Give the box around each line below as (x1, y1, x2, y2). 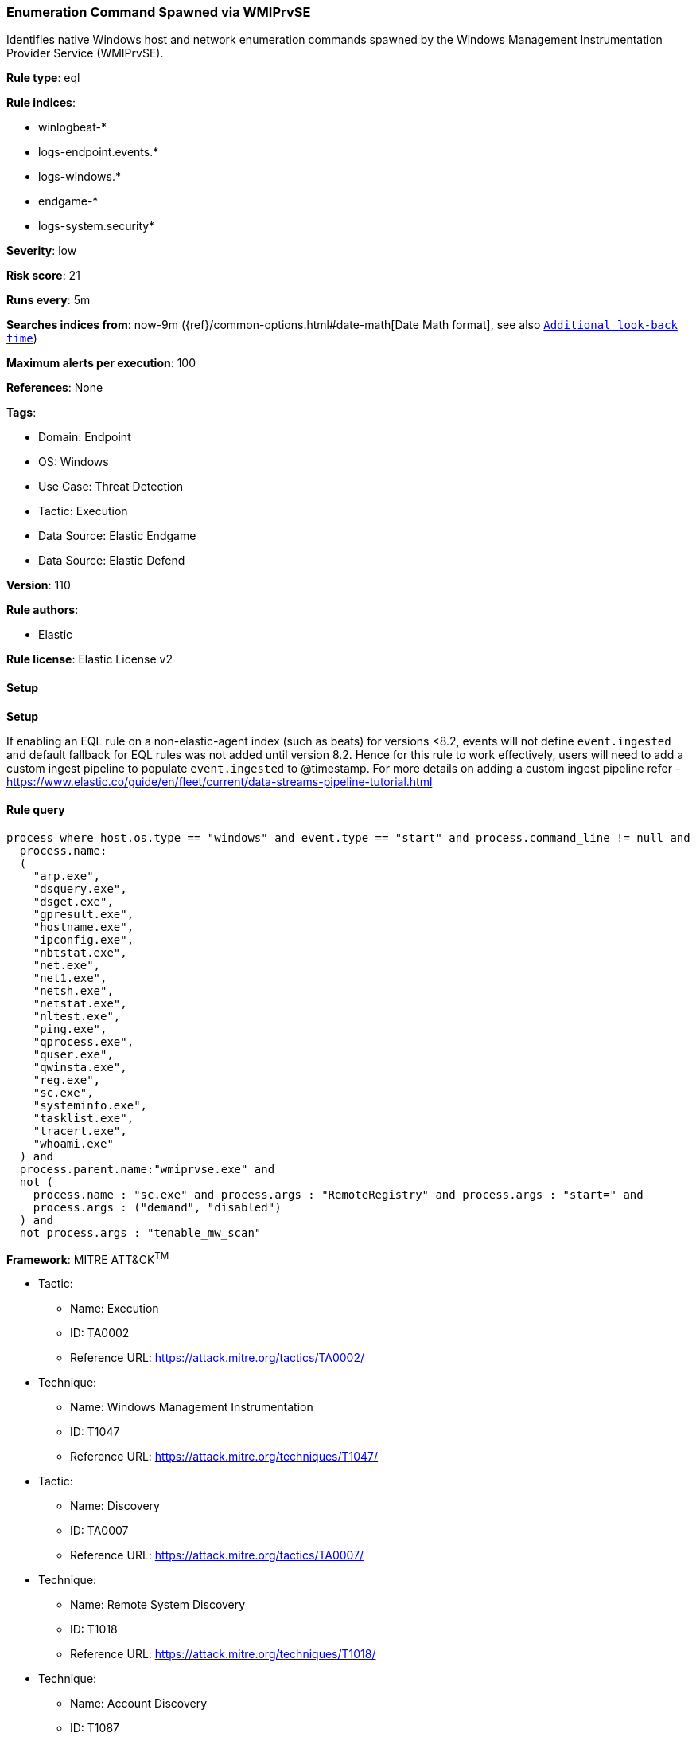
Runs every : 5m (6, 293, 91, 307)
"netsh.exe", (33, 984, 114, 997)
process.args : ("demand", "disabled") (33, 1200, 282, 1214)
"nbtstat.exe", (33, 945, 127, 959)
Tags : (6, 405, 37, 420)
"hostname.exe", (33, 920, 134, 933)
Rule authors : (6, 603, 79, 617)
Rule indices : (6, 96, 76, 110)
